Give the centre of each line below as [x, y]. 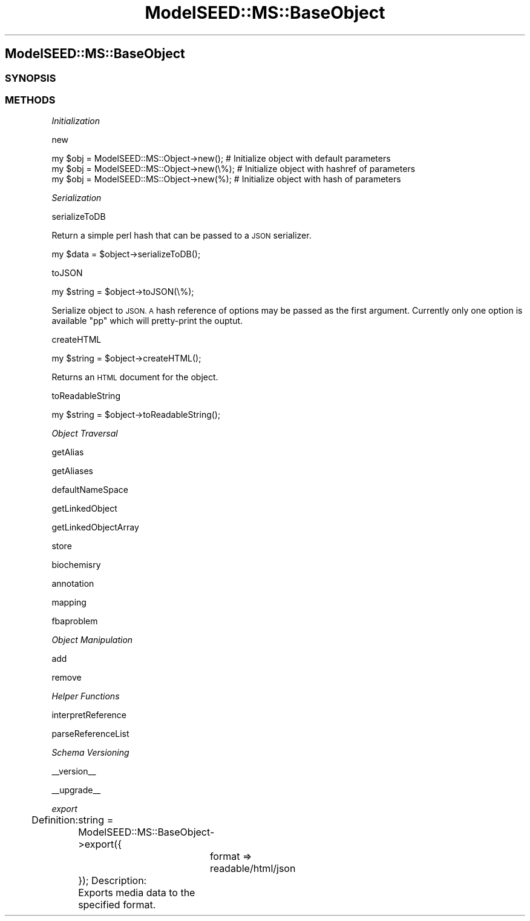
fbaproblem [75, 621]
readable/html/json [253, 869]
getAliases [72, 471]
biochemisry [76, 565]
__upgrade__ [76, 790]
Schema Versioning [90, 753]
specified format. [117, 905]
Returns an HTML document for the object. [135, 377]
